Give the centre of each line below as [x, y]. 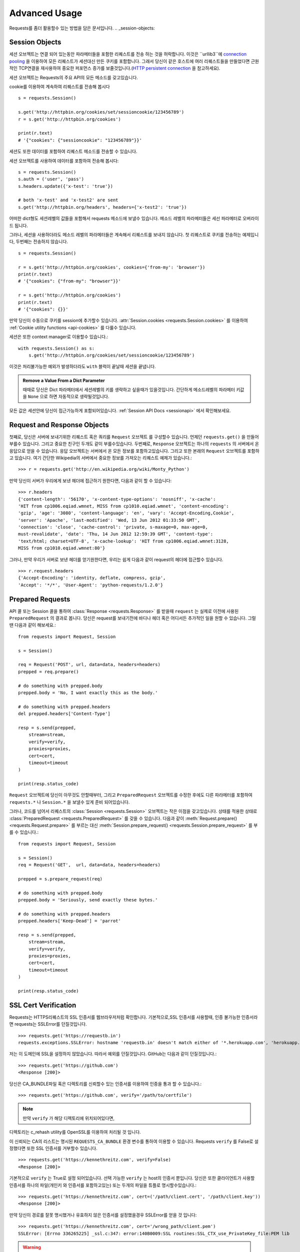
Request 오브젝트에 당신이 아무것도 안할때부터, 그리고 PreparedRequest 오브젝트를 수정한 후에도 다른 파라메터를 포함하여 [131, 795]
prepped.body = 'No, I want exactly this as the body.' [88, 693]
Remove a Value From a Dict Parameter [64, 380]
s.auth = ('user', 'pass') [51, 179]
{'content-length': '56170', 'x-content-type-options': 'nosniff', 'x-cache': [117, 499]
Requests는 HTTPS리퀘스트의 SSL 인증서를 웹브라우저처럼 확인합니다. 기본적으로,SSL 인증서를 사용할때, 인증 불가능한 [125, 1017]
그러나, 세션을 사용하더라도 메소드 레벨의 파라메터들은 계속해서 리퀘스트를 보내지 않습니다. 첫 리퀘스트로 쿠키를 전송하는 [125, 235]
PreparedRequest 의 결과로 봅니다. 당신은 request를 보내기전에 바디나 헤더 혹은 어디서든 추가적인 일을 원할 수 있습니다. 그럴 [132, 618]
